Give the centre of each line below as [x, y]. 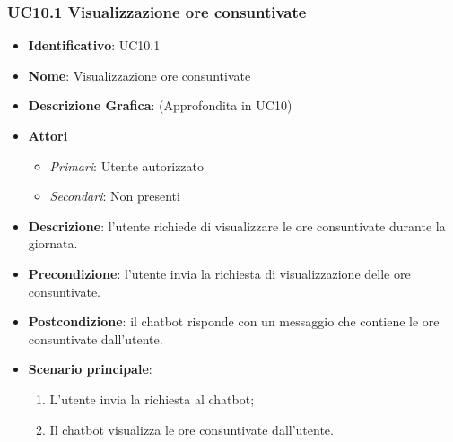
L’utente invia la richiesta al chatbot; [152, 399]
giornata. [53, 243]
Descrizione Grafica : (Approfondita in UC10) [160, 105]
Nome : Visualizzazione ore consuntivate [139, 75]
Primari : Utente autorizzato [127, 165]
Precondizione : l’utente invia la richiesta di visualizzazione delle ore [219, 273]
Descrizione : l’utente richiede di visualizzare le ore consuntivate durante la [237, 225]
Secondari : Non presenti [115, 196]
